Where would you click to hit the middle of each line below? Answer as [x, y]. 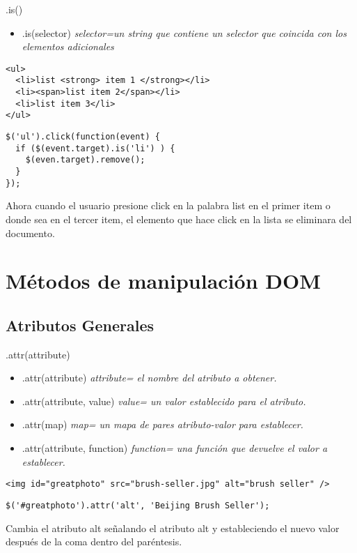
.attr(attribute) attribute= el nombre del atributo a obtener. [149, 378]
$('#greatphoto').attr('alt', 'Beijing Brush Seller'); [138, 505]
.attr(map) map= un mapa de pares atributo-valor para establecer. [162, 424]
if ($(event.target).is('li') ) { [95, 148]
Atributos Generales [80, 325]
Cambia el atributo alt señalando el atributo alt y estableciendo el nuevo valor [173, 528]
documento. [30, 233]
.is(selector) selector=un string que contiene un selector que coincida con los [184, 32]
